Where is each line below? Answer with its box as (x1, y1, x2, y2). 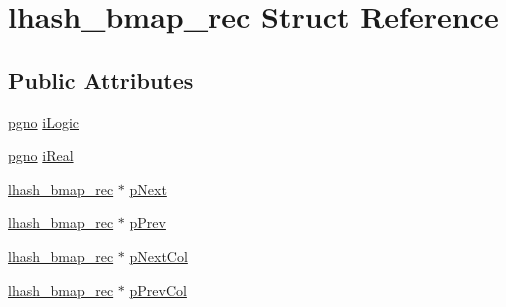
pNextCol (129, 245, 188, 266)
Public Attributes (8, 64, 194, 95)
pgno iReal (8, 145, 74, 166)
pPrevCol (129, 279, 187, 300)
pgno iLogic (8, 111, 79, 132)
